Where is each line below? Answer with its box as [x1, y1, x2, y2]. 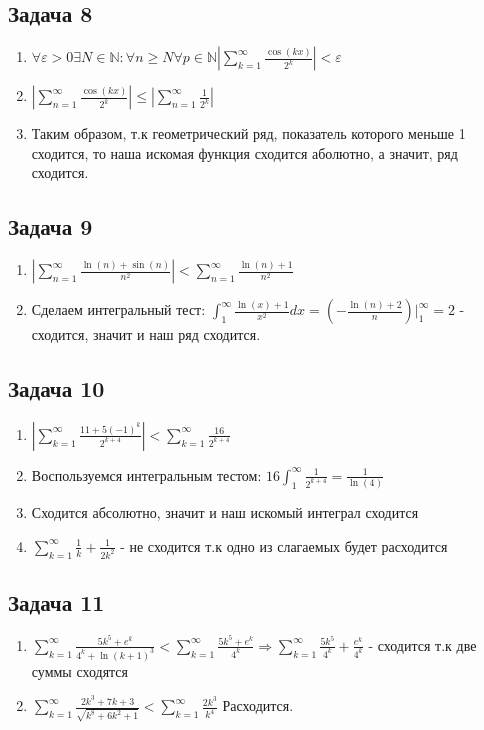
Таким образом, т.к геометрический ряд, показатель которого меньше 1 [31, 123, 466, 144]
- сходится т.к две [368, 634, 477, 655]
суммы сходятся [31, 660, 129, 681]
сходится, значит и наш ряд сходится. [31, 324, 261, 345]
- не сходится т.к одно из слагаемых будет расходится [120, 535, 448, 556]
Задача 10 [8, 373, 105, 404]
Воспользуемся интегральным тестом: [31, 464, 262, 485]
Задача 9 [8, 211, 93, 242]
